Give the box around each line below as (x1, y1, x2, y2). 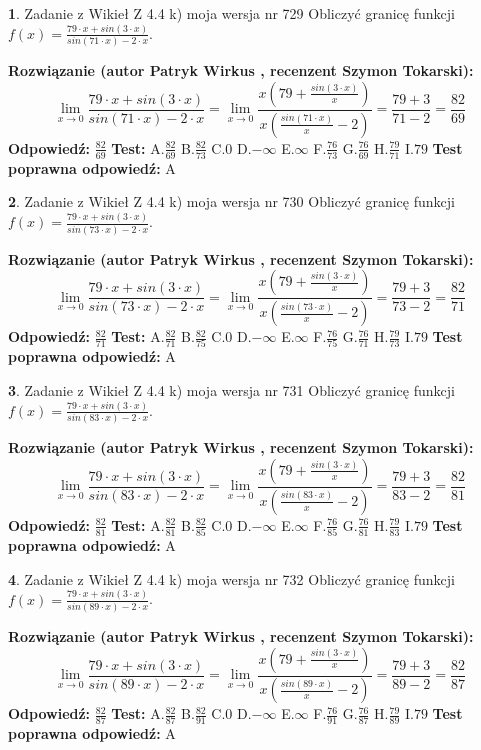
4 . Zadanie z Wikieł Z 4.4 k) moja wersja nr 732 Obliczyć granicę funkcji (8, 568, 455, 589)
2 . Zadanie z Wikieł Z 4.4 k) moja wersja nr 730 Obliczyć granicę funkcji (8, 191, 455, 212)
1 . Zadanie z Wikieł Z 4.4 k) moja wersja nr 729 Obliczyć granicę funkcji (8, 3, 455, 23)
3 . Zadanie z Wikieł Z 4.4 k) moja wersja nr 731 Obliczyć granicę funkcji (8, 379, 455, 400)
